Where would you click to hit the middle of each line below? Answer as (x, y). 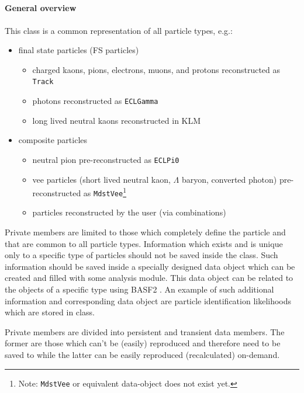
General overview (41, 8)
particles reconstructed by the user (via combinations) (129, 212)
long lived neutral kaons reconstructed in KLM (117, 120)
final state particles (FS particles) (79, 50)
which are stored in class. (50, 312)
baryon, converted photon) (229, 179)
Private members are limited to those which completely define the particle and (145, 232)
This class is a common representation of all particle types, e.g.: (119, 30)
